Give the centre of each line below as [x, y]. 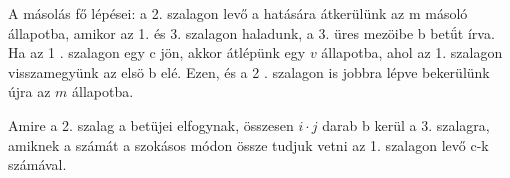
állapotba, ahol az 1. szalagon [412, 52]
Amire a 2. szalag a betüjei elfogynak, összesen [151, 124]
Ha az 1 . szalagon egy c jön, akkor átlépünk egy [157, 52]
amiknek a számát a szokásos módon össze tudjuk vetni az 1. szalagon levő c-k [248, 144]
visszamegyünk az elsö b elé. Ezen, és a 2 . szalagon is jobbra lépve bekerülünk [249, 71]
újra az [29, 91]
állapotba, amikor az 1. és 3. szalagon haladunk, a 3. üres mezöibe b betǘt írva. [251, 32]
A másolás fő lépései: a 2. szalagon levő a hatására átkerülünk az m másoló [238, 13]
